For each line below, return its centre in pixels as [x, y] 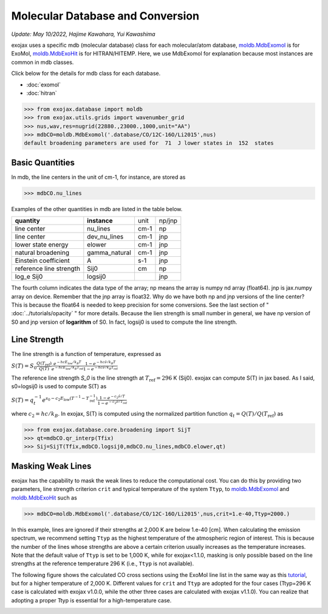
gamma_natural [109, 253]
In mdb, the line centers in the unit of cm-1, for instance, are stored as [98, 177]
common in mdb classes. [43, 62]
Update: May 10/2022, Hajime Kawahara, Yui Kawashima [83, 34]
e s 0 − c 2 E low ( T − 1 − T [66, 399]
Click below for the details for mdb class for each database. [86, 74]
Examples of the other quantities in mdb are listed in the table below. [97, 209]
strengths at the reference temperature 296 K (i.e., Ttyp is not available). [103, 563]
